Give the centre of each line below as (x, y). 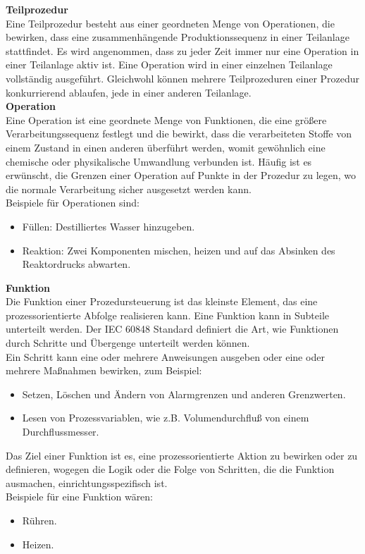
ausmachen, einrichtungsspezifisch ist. (87, 482)
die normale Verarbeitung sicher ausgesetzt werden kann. (129, 189)
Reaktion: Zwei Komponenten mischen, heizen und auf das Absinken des (179, 250)
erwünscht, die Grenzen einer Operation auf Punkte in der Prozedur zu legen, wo (181, 175)
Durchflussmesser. (61, 432)
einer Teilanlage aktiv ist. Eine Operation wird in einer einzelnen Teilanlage (169, 64)
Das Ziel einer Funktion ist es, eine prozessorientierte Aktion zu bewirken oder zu (182, 455)
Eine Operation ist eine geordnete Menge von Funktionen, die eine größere (166, 119)
